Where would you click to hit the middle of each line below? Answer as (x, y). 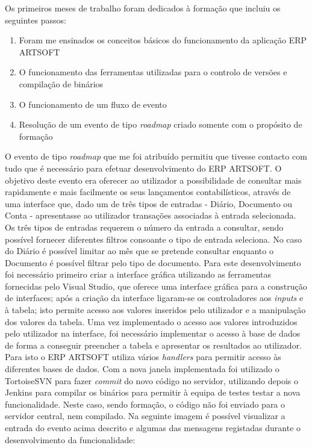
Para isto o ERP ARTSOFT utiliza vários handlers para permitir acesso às (143, 357)
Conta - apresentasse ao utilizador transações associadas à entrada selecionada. (151, 215)
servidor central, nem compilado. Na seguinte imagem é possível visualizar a (145, 416)
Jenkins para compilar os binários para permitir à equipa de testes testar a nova (153, 392)
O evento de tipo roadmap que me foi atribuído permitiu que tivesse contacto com (156, 156)
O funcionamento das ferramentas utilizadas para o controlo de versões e (153, 72)
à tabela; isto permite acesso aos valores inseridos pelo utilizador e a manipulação (155, 310)
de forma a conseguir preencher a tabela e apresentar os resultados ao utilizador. (154, 345)
